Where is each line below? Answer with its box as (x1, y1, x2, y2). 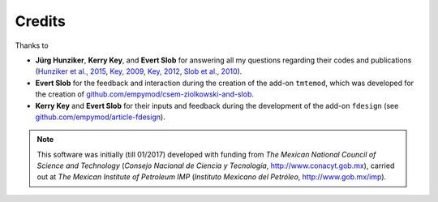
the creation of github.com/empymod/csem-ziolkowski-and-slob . (35, 89, 255, 99)
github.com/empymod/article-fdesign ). (35, 112, 165, 122)
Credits (15, 12, 67, 30)
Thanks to (15, 41, 49, 50)
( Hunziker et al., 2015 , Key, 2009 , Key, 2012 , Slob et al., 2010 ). (35, 67, 243, 76)
